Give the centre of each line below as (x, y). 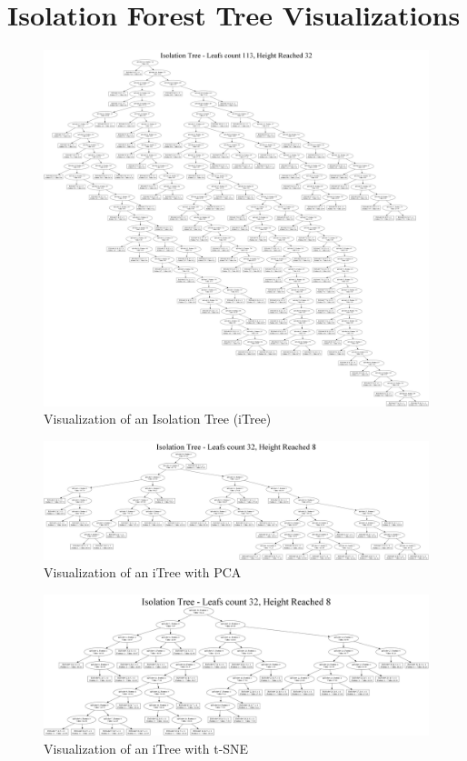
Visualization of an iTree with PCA (143, 572)
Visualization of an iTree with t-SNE (146, 748)
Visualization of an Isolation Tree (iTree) (158, 419)
